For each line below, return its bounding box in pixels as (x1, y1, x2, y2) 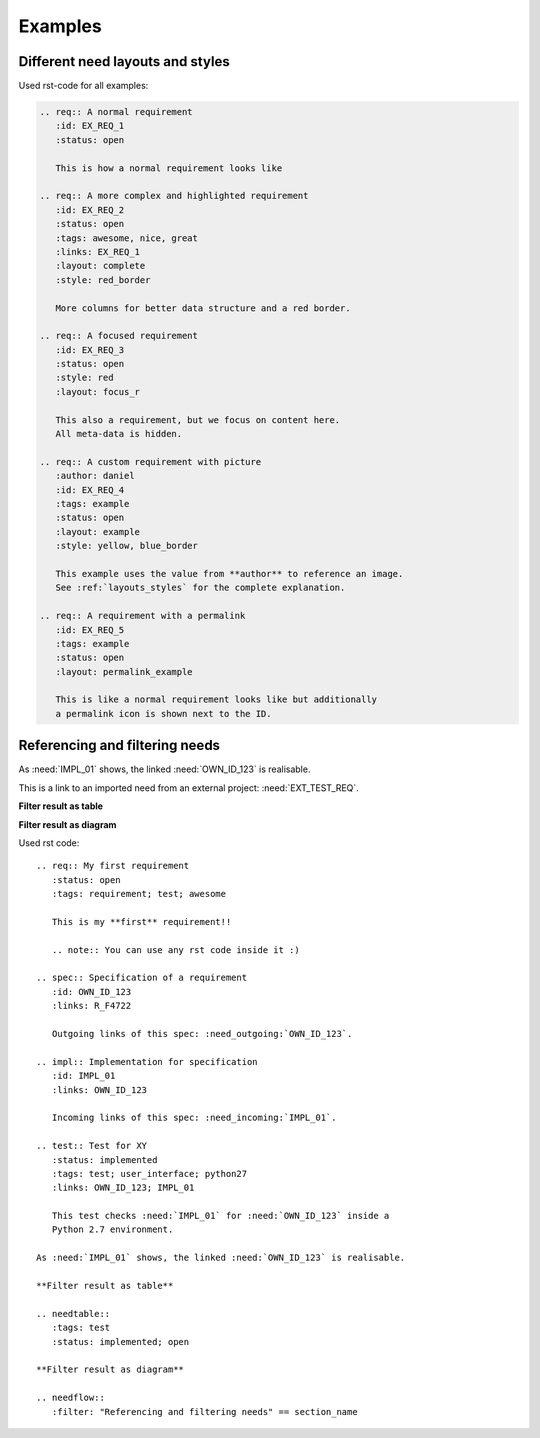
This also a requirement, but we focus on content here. (55, 414, 341, 425)
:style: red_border (55, 274, 151, 285)
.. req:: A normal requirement (39, 106, 194, 118)
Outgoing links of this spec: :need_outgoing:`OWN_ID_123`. (51, 1028, 353, 1039)
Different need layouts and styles (18, 53, 230, 70)
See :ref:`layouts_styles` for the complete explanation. (55, 582, 346, 594)
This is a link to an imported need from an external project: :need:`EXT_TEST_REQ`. (18, 781, 359, 794)
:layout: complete (55, 260, 146, 272)
